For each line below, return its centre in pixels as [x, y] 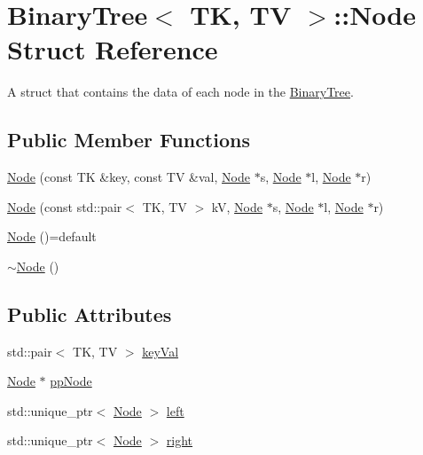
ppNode [71, 381]
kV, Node [237, 206]
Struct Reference [113, 49]
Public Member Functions [129, 140]
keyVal [161, 351]
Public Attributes [90, 314]
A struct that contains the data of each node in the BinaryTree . [180, 92]
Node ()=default [52, 236]
